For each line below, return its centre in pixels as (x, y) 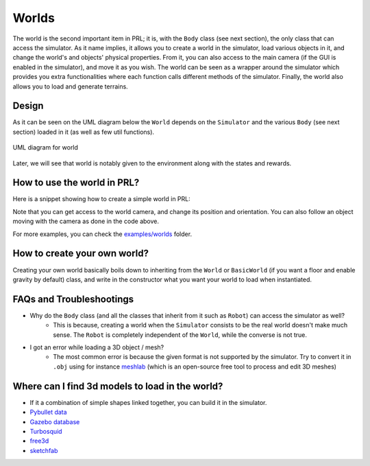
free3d (39, 441)
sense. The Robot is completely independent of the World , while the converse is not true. (180, 335)
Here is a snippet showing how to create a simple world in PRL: (102, 199)
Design (28, 106)
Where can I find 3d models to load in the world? (118, 386)
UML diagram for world (46, 148)
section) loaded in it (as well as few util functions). (83, 132)
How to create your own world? (81, 254)
